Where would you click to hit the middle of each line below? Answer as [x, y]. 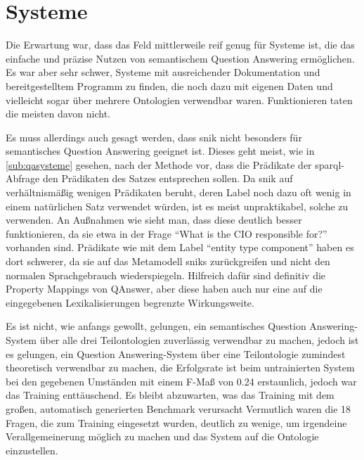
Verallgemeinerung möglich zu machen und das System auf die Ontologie [162, 436]
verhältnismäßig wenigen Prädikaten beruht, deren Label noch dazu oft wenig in [178, 192]
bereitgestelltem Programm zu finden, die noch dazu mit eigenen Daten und [169, 85]
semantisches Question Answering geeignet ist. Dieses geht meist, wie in [160, 151]
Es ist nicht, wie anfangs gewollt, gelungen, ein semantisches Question [156, 326]
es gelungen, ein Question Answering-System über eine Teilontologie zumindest [176, 353]
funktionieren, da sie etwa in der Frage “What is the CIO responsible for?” [167, 233]
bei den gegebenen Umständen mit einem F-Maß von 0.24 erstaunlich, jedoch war [181, 381]
